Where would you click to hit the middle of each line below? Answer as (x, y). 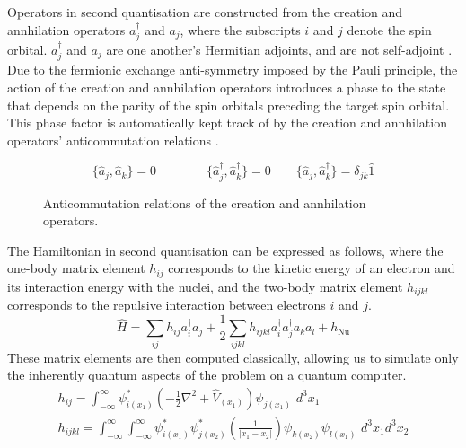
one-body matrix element (76, 268)
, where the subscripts (240, 29)
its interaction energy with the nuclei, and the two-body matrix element (205, 286)
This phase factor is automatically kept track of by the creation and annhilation (227, 123)
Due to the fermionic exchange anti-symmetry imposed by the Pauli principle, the (233, 70)
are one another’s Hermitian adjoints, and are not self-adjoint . (279, 50)
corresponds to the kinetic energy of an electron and (312, 268)
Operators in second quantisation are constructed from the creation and (205, 12)
